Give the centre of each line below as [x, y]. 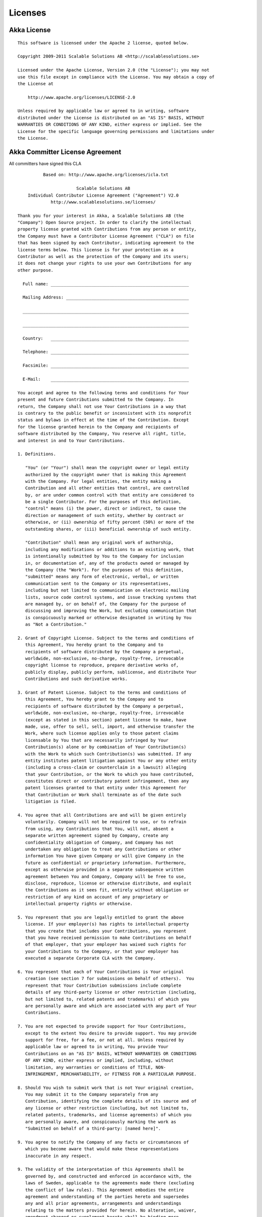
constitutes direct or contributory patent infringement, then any [107, 781]
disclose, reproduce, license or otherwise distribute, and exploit [108, 883]
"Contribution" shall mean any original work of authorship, [99, 543]
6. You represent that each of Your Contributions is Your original [101, 972]
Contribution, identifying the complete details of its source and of [111, 1101]
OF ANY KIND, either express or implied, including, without [99, 1060]
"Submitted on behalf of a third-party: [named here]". [93, 1129]
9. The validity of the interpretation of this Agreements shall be [101, 1169]
